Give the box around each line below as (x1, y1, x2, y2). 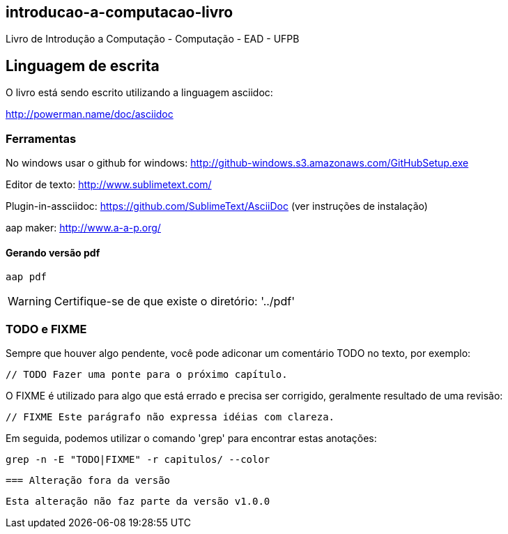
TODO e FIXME (6, 321, 87, 336)
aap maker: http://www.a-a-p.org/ (6, 222, 161, 234)
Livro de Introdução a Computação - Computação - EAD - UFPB (6, 33, 300, 45)
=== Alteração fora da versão (6, 474, 171, 486)
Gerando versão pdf (6, 246, 100, 259)
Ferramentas (6, 131, 77, 146)
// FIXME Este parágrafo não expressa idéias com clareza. (6, 411, 335, 422)
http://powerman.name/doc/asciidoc (6, 108, 174, 121)
